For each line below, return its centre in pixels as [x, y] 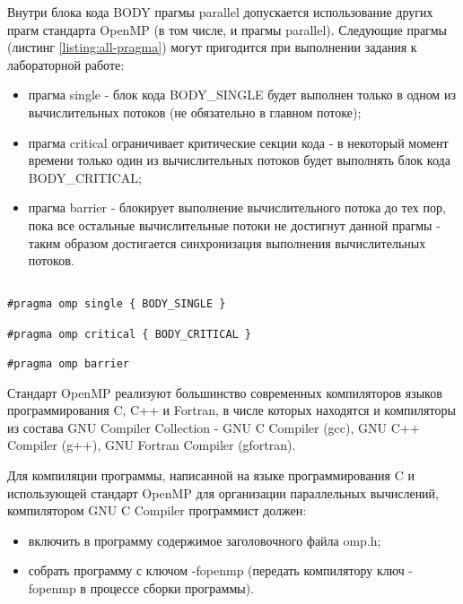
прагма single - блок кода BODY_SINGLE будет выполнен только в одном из [242, 95]
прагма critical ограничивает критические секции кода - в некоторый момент [238, 142]
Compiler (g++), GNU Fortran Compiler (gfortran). [152, 445]
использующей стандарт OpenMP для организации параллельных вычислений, [223, 492]
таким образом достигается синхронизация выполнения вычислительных [227, 242]
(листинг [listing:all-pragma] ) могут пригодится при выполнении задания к [212, 47]
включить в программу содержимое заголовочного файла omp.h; [205, 540]
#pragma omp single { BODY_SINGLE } [117, 304]
